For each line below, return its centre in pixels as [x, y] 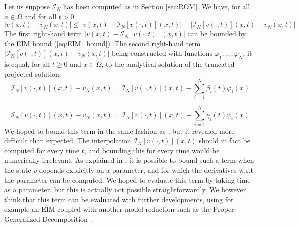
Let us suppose [27, 6]
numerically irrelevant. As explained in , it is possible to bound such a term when [129, 160]
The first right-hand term [43, 34]
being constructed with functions [162, 53]
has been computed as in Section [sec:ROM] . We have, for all [157, 6]
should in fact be [225, 140]
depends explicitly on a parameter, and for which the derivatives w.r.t [146, 169]
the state [18, 169]
